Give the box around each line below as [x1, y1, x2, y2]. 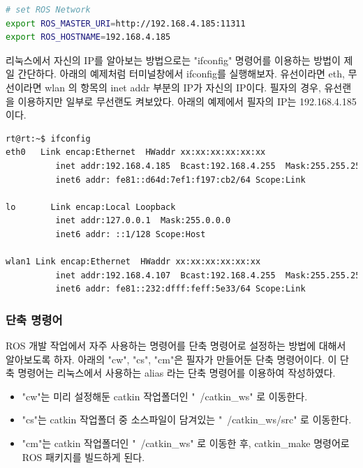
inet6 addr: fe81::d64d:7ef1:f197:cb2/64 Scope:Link [55, 174, 306, 185]
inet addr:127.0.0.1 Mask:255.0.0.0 [55, 216, 231, 226]
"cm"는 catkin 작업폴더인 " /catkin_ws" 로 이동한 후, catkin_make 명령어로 [22, 436, 350, 451]
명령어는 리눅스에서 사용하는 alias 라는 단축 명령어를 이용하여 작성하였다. [17, 365, 336, 380]
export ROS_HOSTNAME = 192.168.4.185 [6, 32, 171, 43]
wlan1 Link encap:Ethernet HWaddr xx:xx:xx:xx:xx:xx [6, 257, 261, 267]
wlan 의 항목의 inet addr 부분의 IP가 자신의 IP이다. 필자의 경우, [45, 80, 321, 94]
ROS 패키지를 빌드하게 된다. [22, 449, 145, 464]
